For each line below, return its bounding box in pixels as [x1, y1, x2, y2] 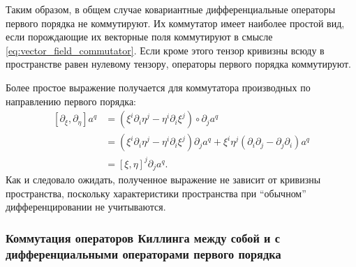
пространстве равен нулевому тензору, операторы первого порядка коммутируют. [6, 56, 351, 71]
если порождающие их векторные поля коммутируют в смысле [6, 29, 273, 44]
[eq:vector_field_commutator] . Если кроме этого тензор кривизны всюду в [6, 43, 325, 57]
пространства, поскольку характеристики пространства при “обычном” [6, 185, 306, 200]
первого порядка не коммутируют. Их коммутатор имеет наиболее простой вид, [6, 15, 345, 30]
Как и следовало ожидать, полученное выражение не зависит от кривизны [6, 172, 321, 187]
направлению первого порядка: [6, 93, 136, 108]
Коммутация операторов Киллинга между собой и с [6, 229, 281, 246]
